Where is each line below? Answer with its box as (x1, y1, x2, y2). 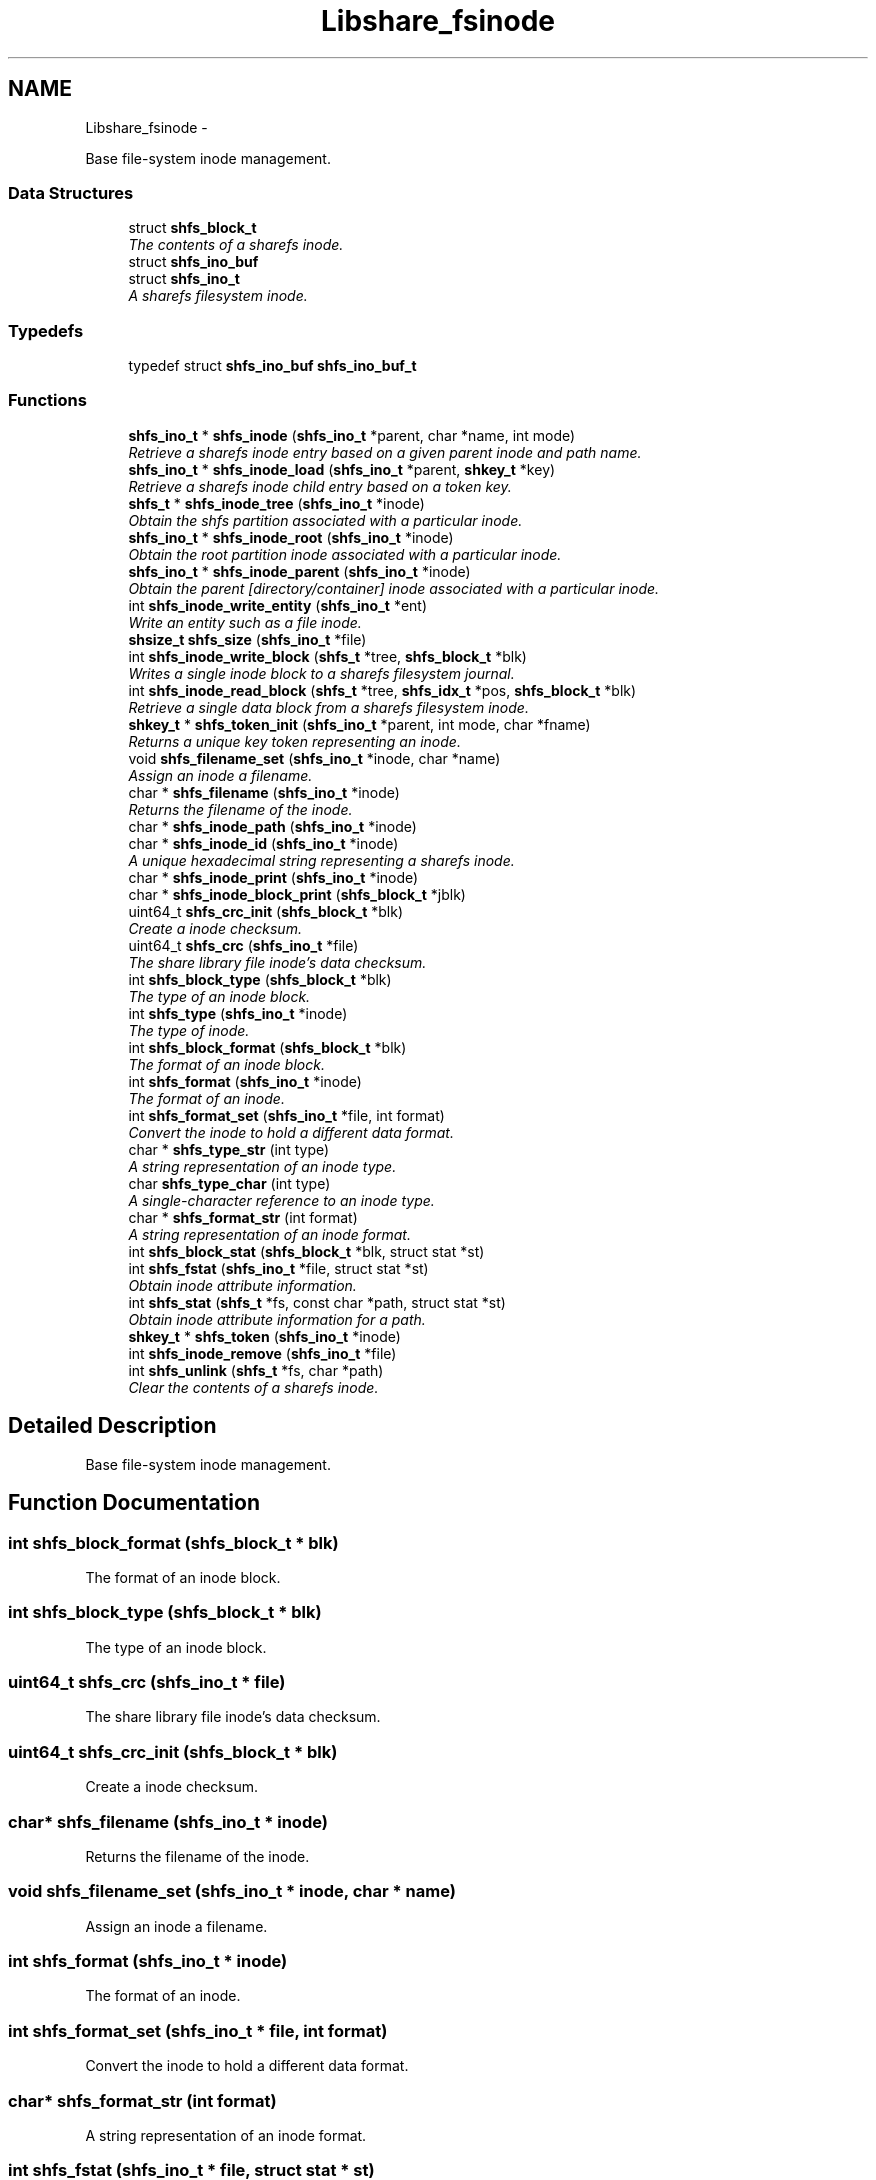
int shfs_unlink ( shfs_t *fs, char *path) (128, 1361, 384, 1379)
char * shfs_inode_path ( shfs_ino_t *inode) (128, 817, 417, 835)
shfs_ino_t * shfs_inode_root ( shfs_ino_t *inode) (128, 528, 454, 546)
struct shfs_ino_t (128, 270, 240, 288)
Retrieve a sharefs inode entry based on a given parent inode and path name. (128, 443, 642, 461)
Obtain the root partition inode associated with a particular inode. (128, 545, 562, 563)
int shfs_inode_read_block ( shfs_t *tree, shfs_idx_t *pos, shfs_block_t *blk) (128, 681, 637, 699)
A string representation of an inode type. (128, 1157, 397, 1175)
